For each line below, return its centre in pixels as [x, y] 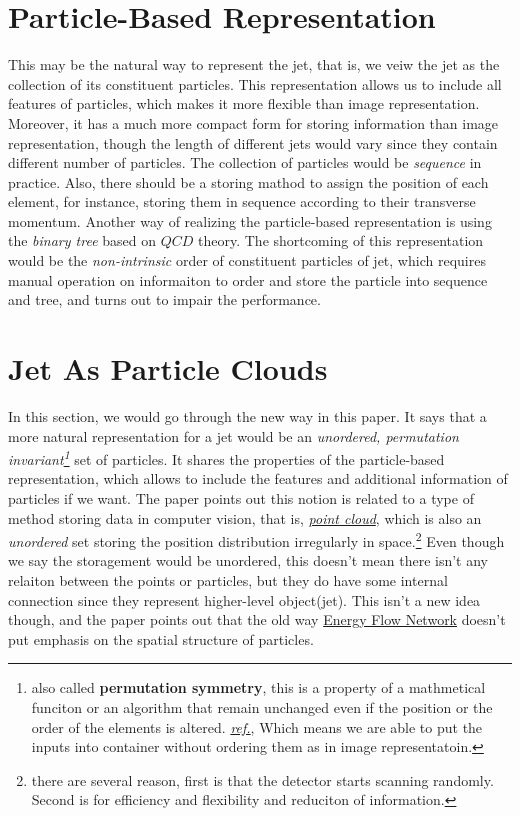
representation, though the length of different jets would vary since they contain [253, 142]
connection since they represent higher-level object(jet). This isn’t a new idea [244, 599]
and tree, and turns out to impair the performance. [164, 299]
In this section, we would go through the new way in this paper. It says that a [247, 415]
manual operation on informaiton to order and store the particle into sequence [248, 279]
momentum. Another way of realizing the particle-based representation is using [250, 220]
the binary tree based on [82, 240]
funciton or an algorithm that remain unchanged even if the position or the [262, 707]
